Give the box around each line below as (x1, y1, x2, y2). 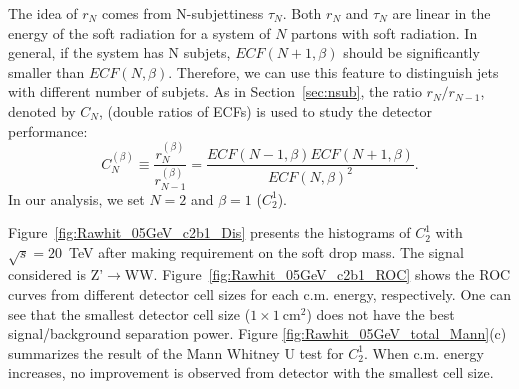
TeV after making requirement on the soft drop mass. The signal (69, 241, 464, 262)
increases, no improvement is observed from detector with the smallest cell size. (8, 362, 494, 383)
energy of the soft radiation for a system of (8, 22, 271, 43)
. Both (282, 3, 322, 23)
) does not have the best (306, 303, 455, 324)
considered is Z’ (8, 264, 104, 285)
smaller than (8, 61, 85, 82)
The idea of (8, 3, 78, 23)
